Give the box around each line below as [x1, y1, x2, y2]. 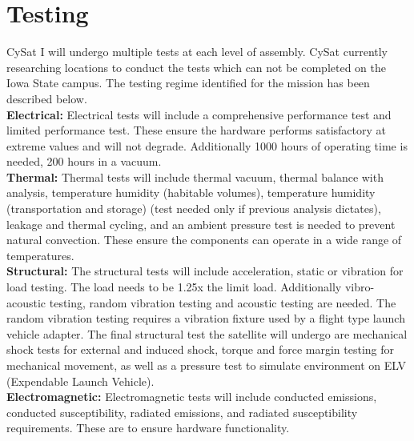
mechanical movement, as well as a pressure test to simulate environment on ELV [6, 357, 407, 373]
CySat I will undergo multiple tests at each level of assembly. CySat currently [6, 43, 388, 60]
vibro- [344, 279, 375, 295]
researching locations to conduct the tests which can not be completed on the [6, 58, 387, 75]
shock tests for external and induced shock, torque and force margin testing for [6, 341, 395, 358]
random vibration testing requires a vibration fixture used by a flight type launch [6, 310, 405, 327]
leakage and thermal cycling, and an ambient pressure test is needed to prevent [6, 215, 396, 232]
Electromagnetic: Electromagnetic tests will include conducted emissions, [6, 388, 377, 405]
